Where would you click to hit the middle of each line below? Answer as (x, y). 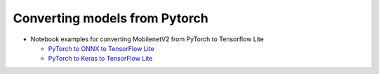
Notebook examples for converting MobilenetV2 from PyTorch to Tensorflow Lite (147, 39)
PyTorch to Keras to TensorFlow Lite (100, 59)
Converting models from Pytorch (111, 18)
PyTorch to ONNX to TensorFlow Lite (101, 48)
